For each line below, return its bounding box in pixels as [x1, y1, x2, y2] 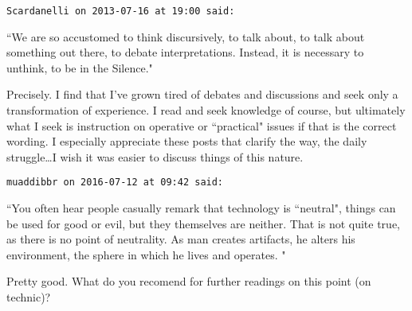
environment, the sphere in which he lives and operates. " [6, 246, 286, 262]
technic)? [6, 289, 51, 305]
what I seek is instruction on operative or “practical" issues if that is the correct [6, 117, 397, 134]
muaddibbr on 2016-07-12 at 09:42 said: [6, 177, 224, 189]
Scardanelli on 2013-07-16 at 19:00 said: [6, 6, 235, 17]
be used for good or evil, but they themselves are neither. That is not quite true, [6, 215, 401, 231]
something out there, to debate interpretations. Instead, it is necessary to [6, 44, 364, 60]
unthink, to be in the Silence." [6, 59, 153, 76]
